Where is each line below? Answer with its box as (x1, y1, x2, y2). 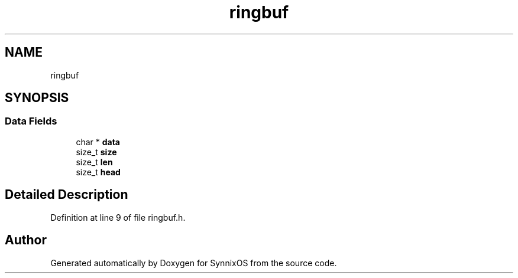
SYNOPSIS (5, 90, 69, 106)
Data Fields (5, 115, 57, 127)
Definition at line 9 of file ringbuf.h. (50, 212, 186, 223)
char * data (76, 136, 120, 147)
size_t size (76, 146, 117, 157)
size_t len (76, 156, 113, 167)
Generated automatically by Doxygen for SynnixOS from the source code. (50, 257, 337, 268)
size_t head (76, 166, 121, 177)
